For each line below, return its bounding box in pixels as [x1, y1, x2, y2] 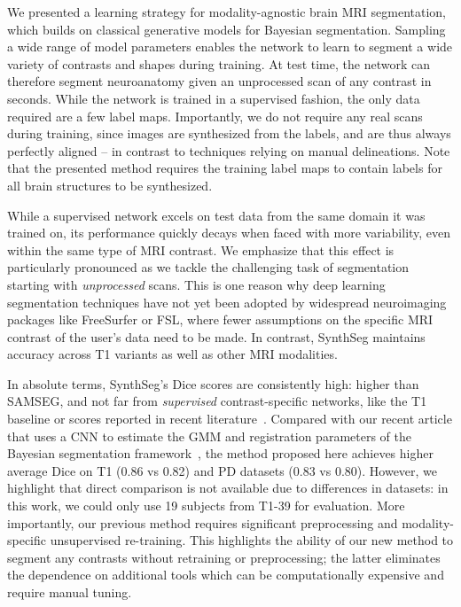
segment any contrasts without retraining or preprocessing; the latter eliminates [7, 548, 441, 566]
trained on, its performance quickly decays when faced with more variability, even [7, 223, 451, 242]
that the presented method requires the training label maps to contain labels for [7, 159, 442, 177]
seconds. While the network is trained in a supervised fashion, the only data [7, 89, 420, 107]
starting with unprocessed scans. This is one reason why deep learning [7, 275, 386, 293]
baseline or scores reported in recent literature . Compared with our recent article [7, 409, 452, 428]
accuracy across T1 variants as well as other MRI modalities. [7, 345, 338, 363]
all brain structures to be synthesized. [7, 175, 213, 194]
